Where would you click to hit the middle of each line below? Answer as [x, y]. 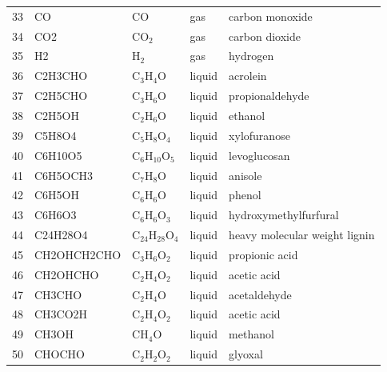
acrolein [248, 76]
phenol [245, 195]
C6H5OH [57, 195]
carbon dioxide [265, 36]
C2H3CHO [61, 76]
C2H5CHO [61, 96]
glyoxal [246, 354]
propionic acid [263, 254]
